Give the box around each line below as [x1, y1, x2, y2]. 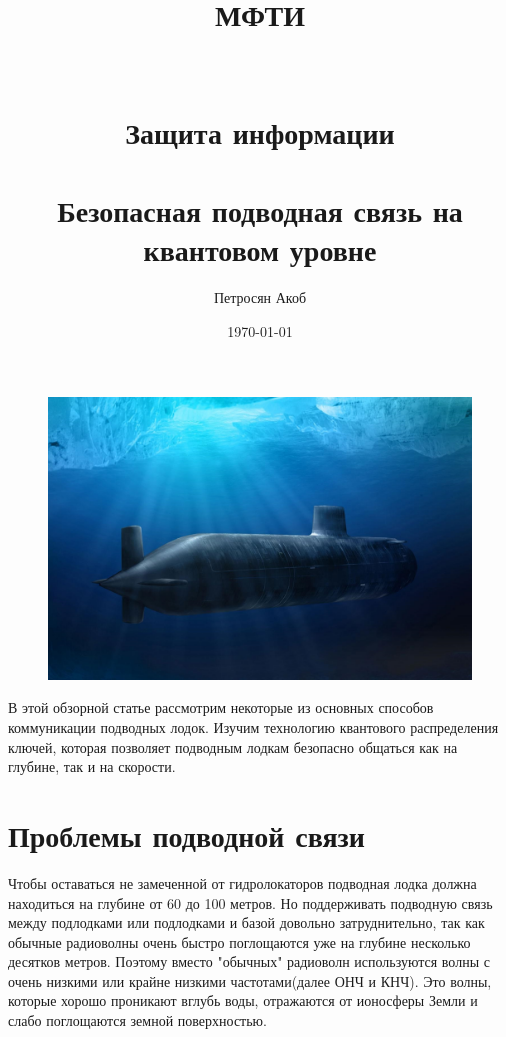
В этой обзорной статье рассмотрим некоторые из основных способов [8, 697, 434, 718]
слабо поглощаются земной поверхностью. [8, 1010, 267, 1031]
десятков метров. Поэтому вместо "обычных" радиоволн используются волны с [8, 951, 490, 972]
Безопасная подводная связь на [57, 190, 463, 231]
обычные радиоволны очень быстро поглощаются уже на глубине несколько [8, 931, 471, 952]
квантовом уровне [143, 229, 377, 270]
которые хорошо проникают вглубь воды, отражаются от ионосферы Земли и [8, 990, 478, 1011]
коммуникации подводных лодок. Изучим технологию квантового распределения [8, 717, 499, 738]
